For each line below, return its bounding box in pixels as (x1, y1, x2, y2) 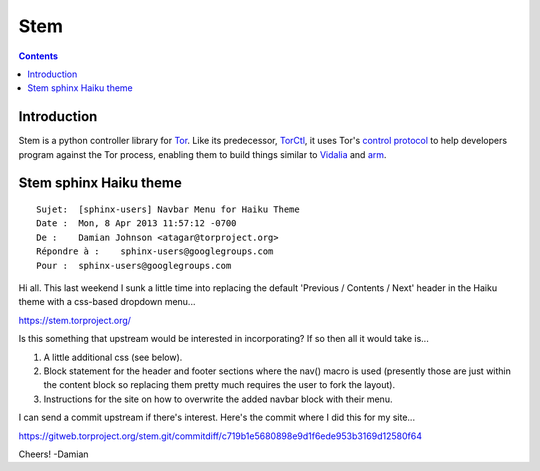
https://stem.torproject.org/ (18, 314, 132, 326)
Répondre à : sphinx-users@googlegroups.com (36, 246, 274, 257)
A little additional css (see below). (43, 351, 183, 363)
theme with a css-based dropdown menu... (18, 296, 196, 308)
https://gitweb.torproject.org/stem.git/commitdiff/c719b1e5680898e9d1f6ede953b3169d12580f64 (18, 430, 422, 442)
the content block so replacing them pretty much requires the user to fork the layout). (43, 379, 395, 391)
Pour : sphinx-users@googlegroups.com (36, 260, 232, 271)
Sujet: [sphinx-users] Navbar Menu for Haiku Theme (36, 204, 300, 215)
